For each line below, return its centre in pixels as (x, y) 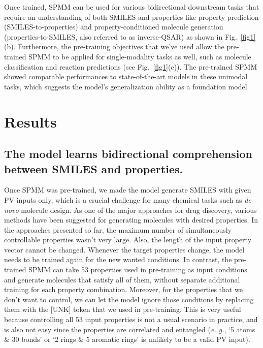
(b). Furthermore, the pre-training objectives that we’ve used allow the (114, 46)
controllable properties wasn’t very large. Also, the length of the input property (128, 240)
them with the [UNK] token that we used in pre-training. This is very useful (123, 309)
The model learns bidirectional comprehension (128, 154)
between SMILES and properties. (94, 168)
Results (30, 121)
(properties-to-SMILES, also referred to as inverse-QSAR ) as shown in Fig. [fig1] (130, 36)
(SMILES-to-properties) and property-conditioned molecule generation (114, 27)
